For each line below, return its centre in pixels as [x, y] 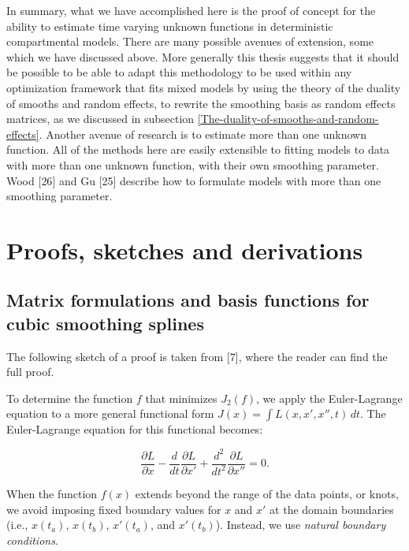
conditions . [32, 540]
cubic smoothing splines [105, 323]
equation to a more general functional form [110, 413]
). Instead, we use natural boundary [301, 525]
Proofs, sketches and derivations [185, 249]
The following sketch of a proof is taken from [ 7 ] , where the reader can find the [197, 356]
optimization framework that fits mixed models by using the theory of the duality [204, 87]
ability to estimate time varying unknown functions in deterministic [170, 26]
